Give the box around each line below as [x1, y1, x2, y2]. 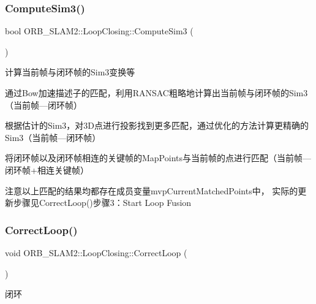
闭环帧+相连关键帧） [5, 163, 89, 176]
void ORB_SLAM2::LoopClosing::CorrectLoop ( [5, 246, 187, 259]
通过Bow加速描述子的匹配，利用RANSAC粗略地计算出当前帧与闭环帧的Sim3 [5, 86, 308, 99]
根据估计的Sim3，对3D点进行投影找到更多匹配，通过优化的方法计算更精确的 [5, 119, 309, 132]
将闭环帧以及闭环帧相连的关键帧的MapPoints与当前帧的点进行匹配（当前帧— [5, 151, 312, 164]
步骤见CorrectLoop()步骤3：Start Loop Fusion [13, 196, 192, 209]
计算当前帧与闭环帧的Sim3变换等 [5, 66, 135, 78]
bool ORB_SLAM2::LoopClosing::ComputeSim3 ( [5, 25, 194, 37]
